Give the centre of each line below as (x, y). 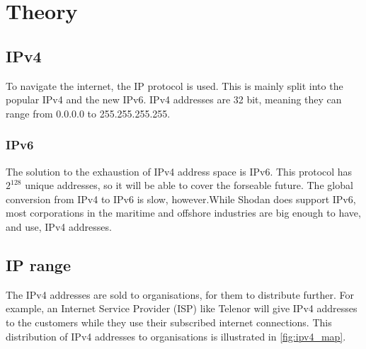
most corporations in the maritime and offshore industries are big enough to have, (183, 213)
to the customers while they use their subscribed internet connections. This (169, 322)
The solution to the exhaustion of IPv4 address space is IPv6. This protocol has (179, 171)
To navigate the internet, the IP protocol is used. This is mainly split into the (175, 85)
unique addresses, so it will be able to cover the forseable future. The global (189, 185)
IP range (38, 264)
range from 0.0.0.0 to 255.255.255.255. (88, 113)
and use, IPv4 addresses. (59, 226)
